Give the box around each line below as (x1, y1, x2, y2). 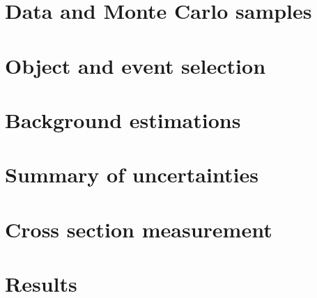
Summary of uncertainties (5, 160, 258, 189)
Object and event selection (5, 51, 266, 79)
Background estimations (5, 105, 241, 134)
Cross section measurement (5, 214, 272, 243)
